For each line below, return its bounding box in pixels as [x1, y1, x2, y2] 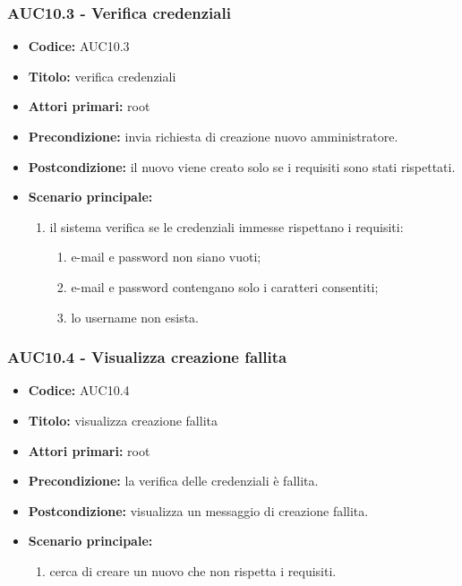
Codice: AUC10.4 [28, 381, 130, 400]
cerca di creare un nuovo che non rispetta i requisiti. [49, 561, 337, 580]
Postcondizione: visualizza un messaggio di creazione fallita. [28, 501, 369, 520]
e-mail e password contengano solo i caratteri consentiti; [71, 277, 379, 296]
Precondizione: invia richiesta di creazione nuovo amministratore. [28, 127, 398, 145]
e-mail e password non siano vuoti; [71, 247, 261, 266]
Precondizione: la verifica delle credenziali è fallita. [28, 471, 319, 490]
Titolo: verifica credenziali [28, 66, 176, 85]
